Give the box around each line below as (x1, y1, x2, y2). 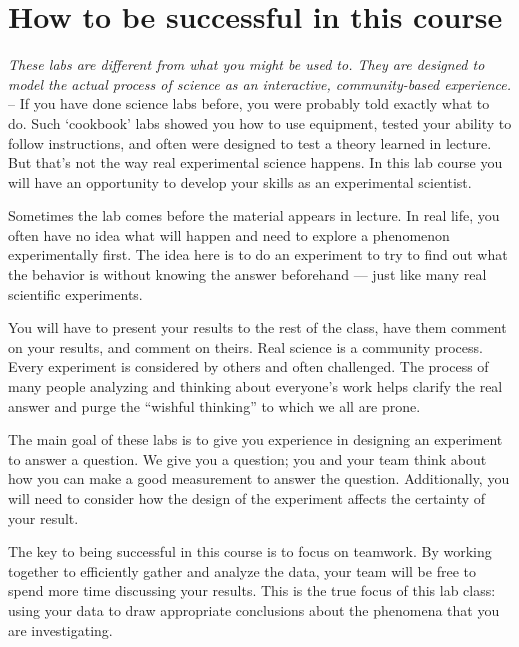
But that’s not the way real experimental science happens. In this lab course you (8, 152, 503, 173)
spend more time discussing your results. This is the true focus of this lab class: (8, 580, 496, 601)
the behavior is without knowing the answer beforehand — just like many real (8, 264, 487, 285)
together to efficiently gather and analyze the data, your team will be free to (8, 560, 476, 581)
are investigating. (8, 619, 113, 640)
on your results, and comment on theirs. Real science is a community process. (8, 336, 483, 357)
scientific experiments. (8, 283, 143, 304)
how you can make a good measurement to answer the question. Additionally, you (8, 468, 510, 489)
